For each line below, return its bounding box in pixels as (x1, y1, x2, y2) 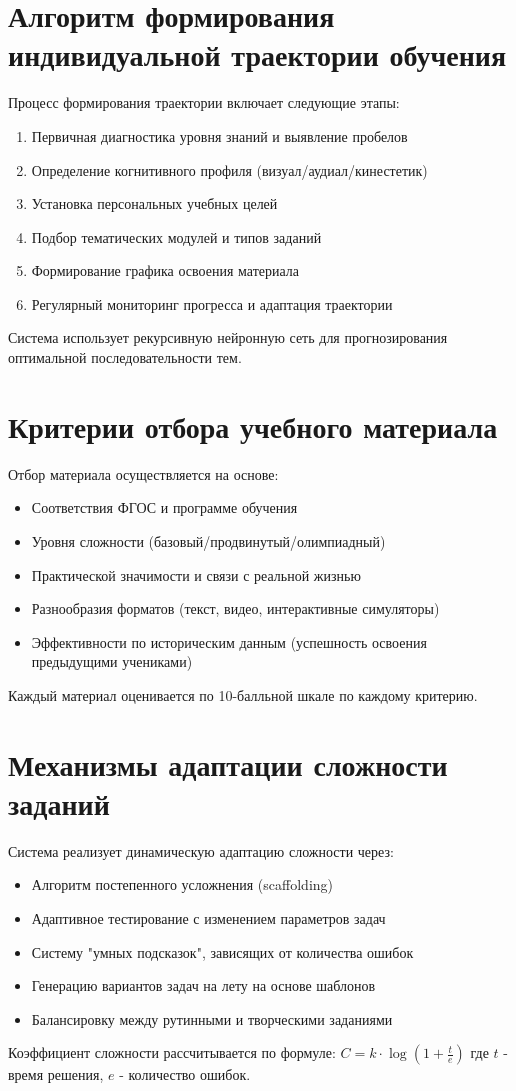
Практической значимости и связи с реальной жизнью (31, 564, 361, 585)
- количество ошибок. (119, 1064, 251, 1085)
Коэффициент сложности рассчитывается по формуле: (8, 1042, 336, 1063)
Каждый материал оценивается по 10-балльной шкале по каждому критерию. (8, 684, 478, 705)
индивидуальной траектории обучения (8, 34, 507, 75)
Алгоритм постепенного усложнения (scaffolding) (31, 874, 334, 895)
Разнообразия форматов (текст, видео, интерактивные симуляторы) (31, 598, 440, 619)
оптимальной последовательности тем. (8, 347, 242, 368)
